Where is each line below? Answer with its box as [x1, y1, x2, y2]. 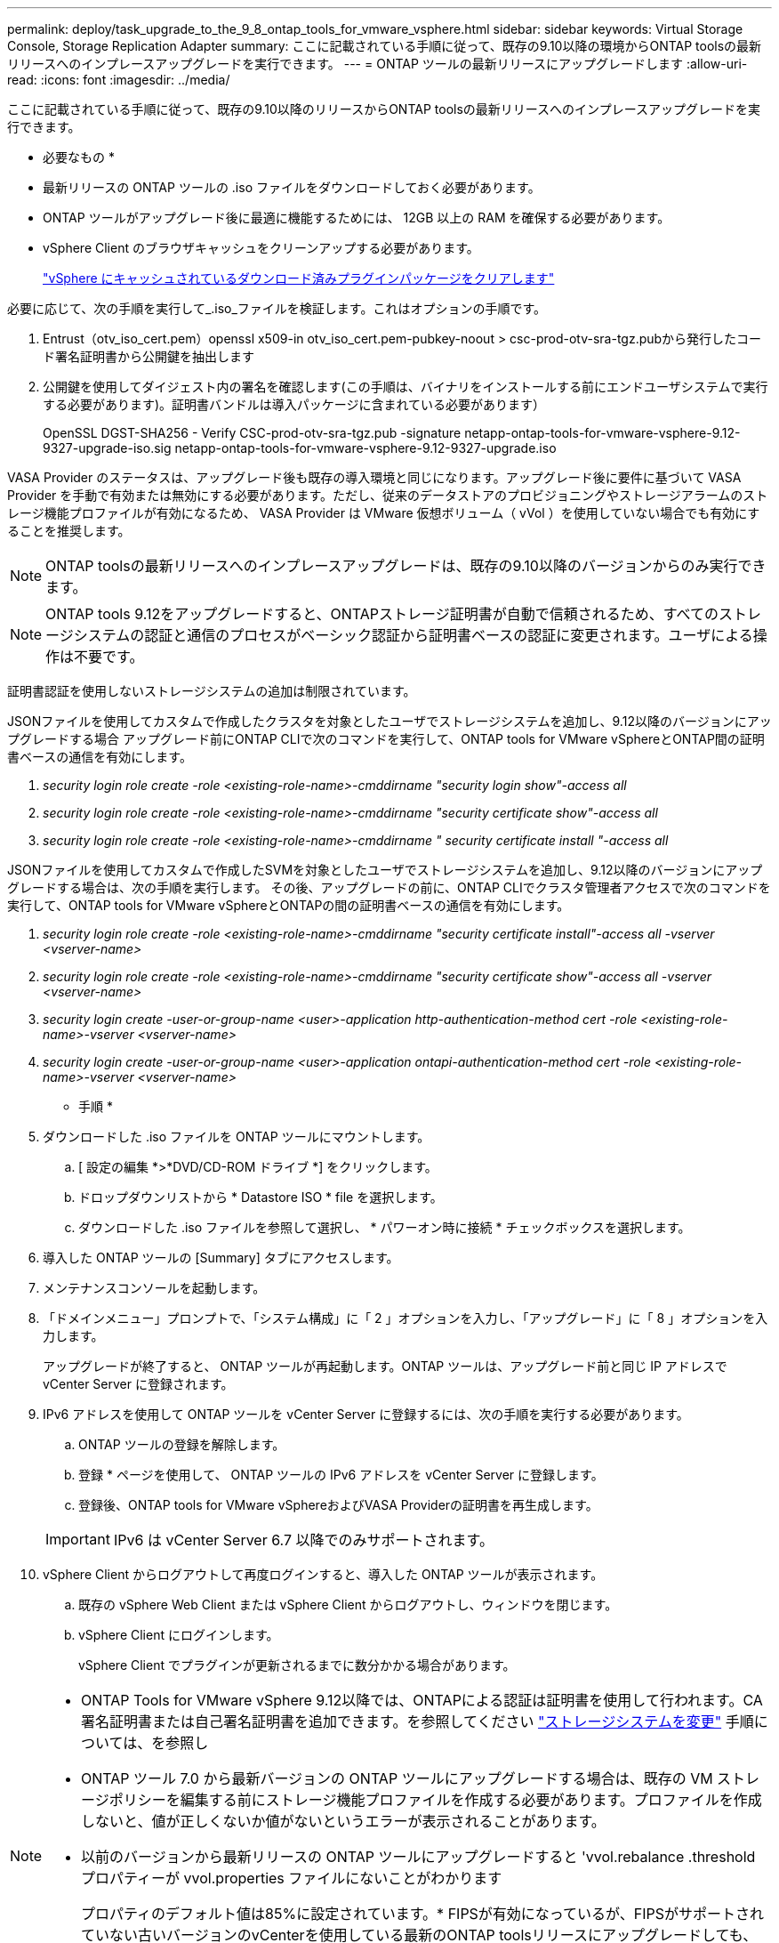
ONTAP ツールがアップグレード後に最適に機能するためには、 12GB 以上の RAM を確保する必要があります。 [43, 210, 671, 225]
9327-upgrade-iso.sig [43, 440, 172, 456]
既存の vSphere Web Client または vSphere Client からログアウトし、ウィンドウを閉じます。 [78, 1597, 618, 1612]
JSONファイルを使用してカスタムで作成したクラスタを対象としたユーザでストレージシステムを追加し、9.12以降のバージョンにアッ [7, 714, 772, 729]
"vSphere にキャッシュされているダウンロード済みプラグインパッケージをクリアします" [43, 270, 555, 286]
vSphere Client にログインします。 [78, 1627, 279, 1642]
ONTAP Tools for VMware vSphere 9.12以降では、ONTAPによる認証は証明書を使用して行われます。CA [81, 1691, 763, 1709]
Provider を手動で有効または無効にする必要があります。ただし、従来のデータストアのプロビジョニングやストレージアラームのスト [7, 488, 768, 503]
